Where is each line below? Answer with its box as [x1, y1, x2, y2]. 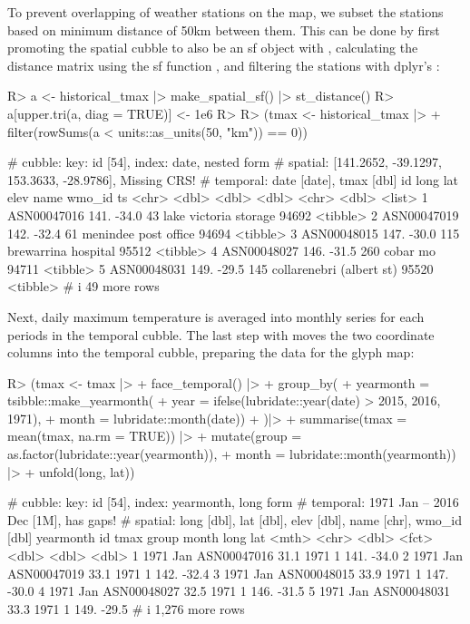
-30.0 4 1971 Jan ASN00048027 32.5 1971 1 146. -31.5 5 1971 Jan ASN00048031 [7, 581, 451, 600]
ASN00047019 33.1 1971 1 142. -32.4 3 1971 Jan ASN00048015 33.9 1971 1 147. [7, 563, 449, 582]
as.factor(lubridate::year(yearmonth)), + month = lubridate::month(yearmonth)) [7, 444, 456, 463]
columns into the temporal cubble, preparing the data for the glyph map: [7, 343, 415, 362]
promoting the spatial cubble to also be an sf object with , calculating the [7, 38, 418, 57]
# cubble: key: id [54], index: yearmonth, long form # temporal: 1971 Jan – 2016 [7, 492, 459, 512]
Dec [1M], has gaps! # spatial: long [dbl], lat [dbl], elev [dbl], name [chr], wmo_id [7, 510, 463, 529]
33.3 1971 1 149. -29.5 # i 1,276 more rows [7, 599, 245, 618]
